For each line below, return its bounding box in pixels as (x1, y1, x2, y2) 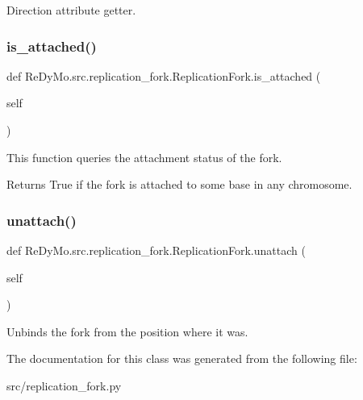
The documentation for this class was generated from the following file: (6, 350, 357, 367)
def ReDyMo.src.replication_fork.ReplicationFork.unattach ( (6, 242, 306, 258)
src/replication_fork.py (6, 377, 122, 394)
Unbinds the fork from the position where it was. (6, 323, 248, 340)
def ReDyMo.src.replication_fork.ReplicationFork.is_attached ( (6, 67, 321, 84)
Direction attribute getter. (6, 2, 136, 18)
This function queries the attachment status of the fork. (6, 148, 282, 165)
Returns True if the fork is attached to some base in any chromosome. (6, 176, 353, 193)
